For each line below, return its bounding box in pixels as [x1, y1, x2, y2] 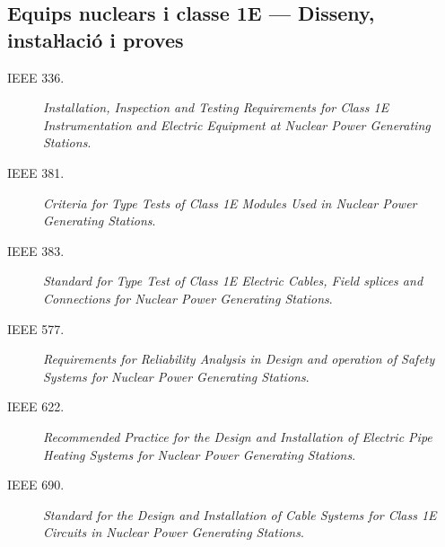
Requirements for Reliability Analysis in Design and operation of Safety [43, 349, 435, 368]
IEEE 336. [7, 67, 65, 86]
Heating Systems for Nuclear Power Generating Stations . [43, 445, 356, 463]
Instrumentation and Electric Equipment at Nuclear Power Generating [43, 115, 431, 134]
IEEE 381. [7, 163, 65, 181]
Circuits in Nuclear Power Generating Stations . [43, 523, 304, 542]
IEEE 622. [7, 397, 65, 416]
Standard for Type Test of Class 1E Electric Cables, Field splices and [43, 271, 423, 290]
